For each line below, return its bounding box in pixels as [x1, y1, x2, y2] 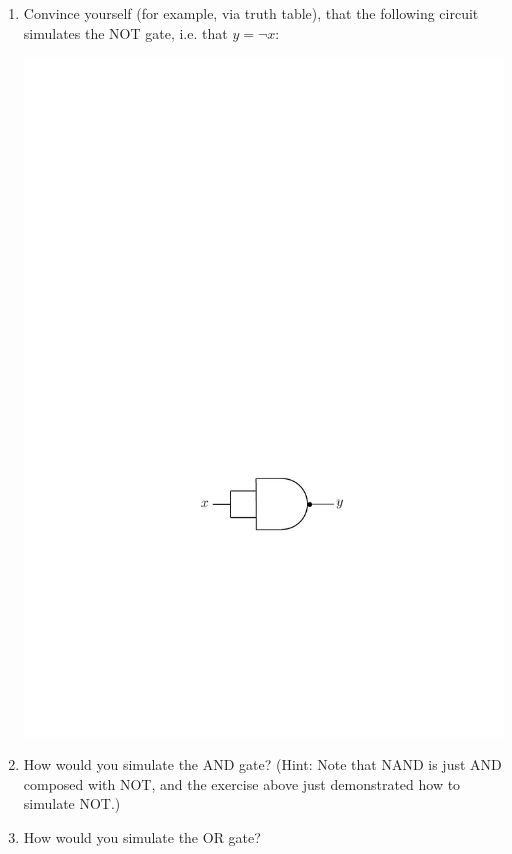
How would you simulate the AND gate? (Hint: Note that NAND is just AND [23, 754, 502, 775]
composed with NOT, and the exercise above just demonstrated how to [23, 773, 461, 794]
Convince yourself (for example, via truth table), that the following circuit [23, 3, 479, 23]
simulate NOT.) [23, 793, 121, 814]
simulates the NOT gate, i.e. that [23, 22, 228, 43]
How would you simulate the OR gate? [23, 827, 261, 848]
